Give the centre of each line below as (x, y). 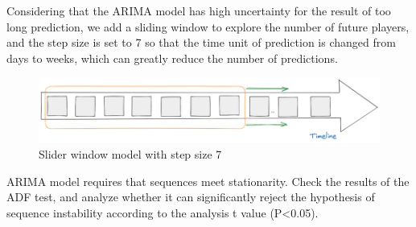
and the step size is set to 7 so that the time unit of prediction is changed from (201, 42)
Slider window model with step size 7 (130, 153)
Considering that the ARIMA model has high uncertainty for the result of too (199, 10)
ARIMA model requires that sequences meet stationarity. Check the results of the (208, 181)
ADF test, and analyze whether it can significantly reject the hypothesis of (191, 197)
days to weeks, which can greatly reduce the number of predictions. (172, 58)
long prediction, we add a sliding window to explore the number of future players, (208, 26)
